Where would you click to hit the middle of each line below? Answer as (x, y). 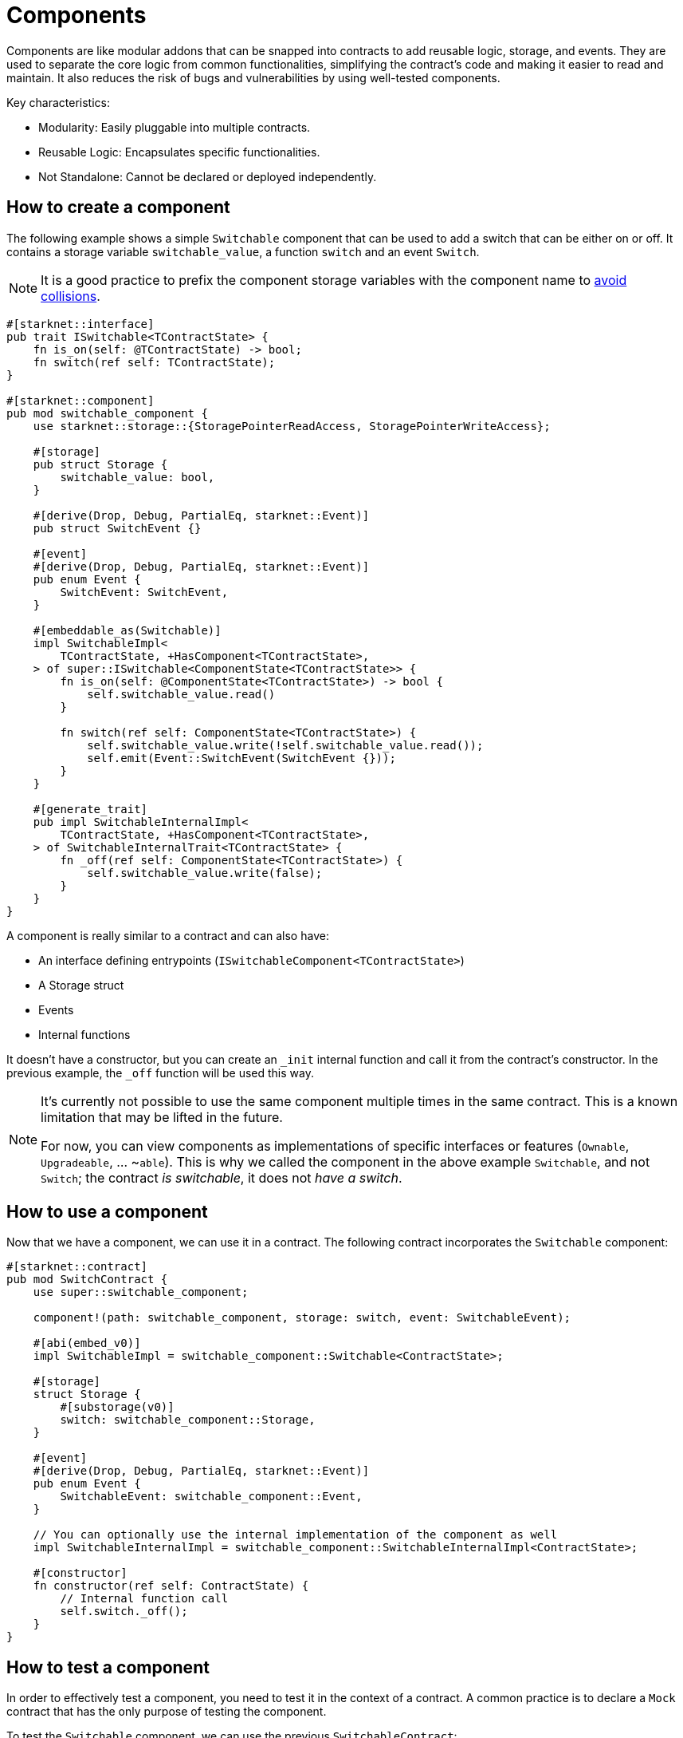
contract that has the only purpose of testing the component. (167, 1712)
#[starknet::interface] (80, 324)
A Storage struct (81, 985)
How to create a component (118, 207)
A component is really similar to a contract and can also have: (168, 935)
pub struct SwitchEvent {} (117, 528)
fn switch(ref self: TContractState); (154, 362)
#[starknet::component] (80, 400)
